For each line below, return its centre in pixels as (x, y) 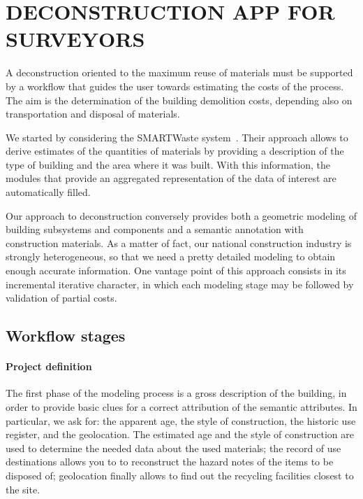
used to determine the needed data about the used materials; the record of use (173, 448)
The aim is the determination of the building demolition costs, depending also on (179, 100)
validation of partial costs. (61, 298)
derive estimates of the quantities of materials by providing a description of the (175, 151)
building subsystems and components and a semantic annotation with (155, 229)
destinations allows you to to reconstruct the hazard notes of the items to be (170, 462)
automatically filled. (48, 192)
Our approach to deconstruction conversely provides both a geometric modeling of (181, 215)
